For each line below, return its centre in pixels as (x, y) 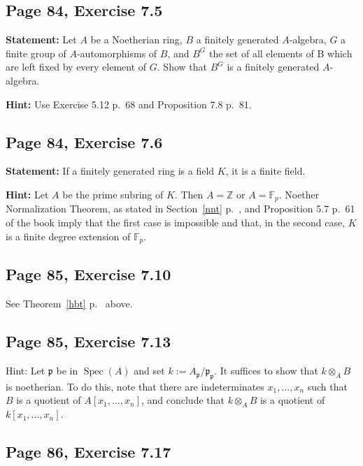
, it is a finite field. (265, 171)
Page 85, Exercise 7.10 (88, 274)
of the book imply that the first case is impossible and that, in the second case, (176, 223)
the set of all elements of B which (280, 53)
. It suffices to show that (266, 371)
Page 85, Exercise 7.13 (88, 341)
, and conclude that (183, 400)
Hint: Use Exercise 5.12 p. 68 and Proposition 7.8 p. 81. (129, 104)
